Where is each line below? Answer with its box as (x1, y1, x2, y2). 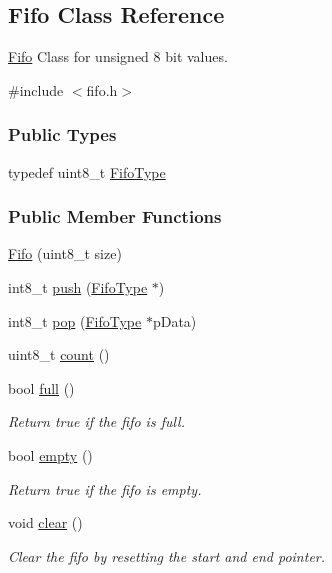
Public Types (8, 122, 117, 147)
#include (8, 79, 64, 100)
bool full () (8, 377, 75, 398)
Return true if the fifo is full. (8, 411, 186, 432)
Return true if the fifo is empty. (8, 478, 202, 499)
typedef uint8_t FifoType (8, 161, 166, 182)
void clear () (8, 512, 83, 533)
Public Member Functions (8, 204, 222, 229)
